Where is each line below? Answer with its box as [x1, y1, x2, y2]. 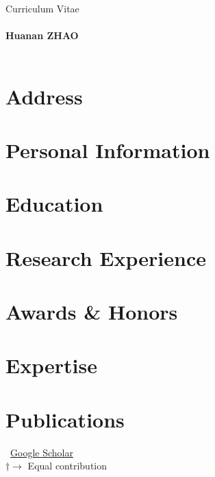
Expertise [5, 351, 97, 379]
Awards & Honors [5, 298, 178, 326]
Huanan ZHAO [5, 28, 79, 43]
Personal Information [5, 135, 210, 164]
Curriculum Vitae [5, 1, 79, 15]
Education [5, 190, 103, 218]
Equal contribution [27, 458, 107, 473]
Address [5, 82, 83, 110]
